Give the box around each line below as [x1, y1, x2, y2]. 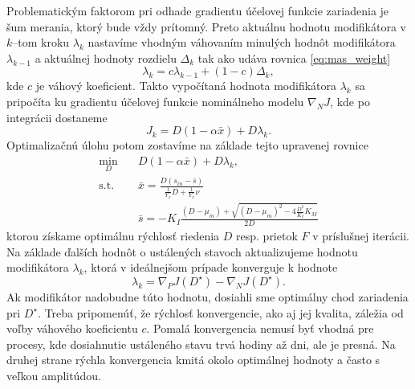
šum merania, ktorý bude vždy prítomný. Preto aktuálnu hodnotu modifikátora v [6, 18, 406, 35]
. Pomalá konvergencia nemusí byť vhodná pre [146, 320, 374, 337]
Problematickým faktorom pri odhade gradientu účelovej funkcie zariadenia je [6, 2, 389, 18]
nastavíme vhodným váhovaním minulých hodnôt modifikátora [87, 34, 396, 51]
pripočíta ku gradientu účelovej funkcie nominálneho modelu [6, 92, 304, 109]
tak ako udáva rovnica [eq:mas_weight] [197, 49, 391, 66]
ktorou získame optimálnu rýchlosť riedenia [6, 227, 220, 244]
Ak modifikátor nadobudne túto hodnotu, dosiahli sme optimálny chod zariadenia [6, 288, 409, 305]
